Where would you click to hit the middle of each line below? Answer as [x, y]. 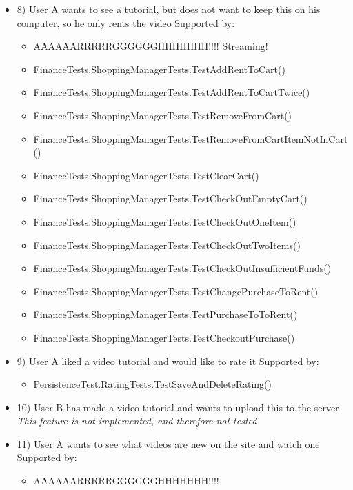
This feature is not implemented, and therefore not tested [137, 421]
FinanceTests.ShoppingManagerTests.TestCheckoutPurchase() [164, 337]
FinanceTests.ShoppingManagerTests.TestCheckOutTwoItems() [167, 245]
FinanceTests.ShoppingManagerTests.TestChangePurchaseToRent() [176, 291]
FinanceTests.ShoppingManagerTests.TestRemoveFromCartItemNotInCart [191, 138]
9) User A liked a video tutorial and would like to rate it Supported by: [168, 361]
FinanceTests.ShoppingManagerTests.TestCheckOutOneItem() [165, 221]
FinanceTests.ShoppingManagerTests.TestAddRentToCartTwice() [172, 92]
